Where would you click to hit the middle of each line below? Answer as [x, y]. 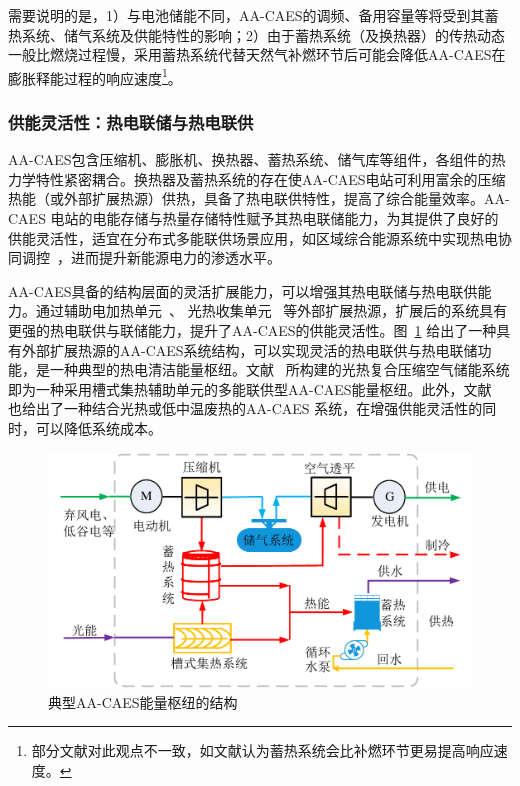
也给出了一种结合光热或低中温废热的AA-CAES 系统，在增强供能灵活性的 [245, 408]
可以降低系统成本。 [98, 427]
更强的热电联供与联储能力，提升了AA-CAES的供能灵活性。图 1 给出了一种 [252, 330]
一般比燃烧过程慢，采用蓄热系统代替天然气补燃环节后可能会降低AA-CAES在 [257, 54]
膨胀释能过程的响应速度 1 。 [95, 76]
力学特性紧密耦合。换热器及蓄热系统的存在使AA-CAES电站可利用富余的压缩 [257, 178]
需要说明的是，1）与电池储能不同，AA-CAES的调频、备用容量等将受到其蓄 [253, 15]
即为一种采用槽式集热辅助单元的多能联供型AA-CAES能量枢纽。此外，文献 [250, 388]
